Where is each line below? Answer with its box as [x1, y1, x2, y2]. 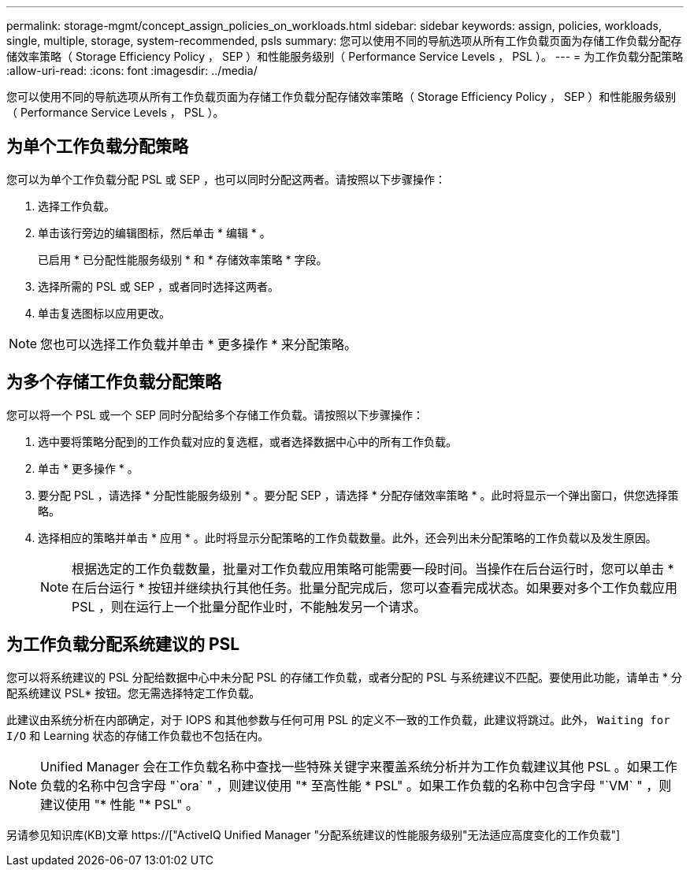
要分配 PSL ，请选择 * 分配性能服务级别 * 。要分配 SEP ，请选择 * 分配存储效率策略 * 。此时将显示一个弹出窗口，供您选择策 [38, 488, 679, 502]
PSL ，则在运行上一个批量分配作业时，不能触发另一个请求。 [72, 598, 427, 615]
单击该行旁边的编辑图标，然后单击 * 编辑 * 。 [38, 225, 271, 240]
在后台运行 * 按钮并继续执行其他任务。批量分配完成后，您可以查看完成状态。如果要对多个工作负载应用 [72, 579, 678, 596]
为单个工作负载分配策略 [6, 136, 188, 157]
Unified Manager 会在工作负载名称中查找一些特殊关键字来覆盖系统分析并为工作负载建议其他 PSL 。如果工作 [40, 758, 677, 775]
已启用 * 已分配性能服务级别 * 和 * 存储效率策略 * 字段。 [38, 252, 328, 266]
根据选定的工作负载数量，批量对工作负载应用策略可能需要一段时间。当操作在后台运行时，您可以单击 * [72, 560, 674, 577]
